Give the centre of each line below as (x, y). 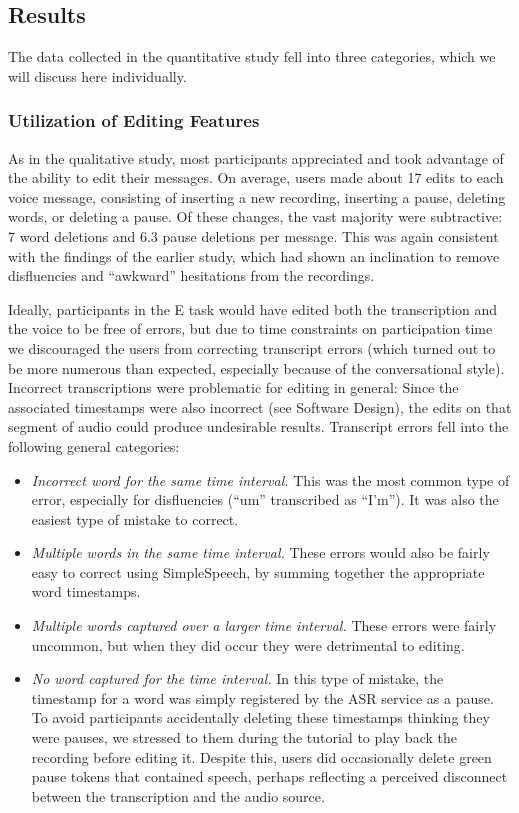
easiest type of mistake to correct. (135, 518)
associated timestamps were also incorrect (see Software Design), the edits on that (260, 406)
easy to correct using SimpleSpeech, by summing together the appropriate (258, 571)
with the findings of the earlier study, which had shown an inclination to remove (254, 255)
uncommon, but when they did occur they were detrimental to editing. (248, 644)
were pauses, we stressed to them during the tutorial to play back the (244, 737)
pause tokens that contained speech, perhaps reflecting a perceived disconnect (269, 776)
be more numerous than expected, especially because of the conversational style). (256, 367)
